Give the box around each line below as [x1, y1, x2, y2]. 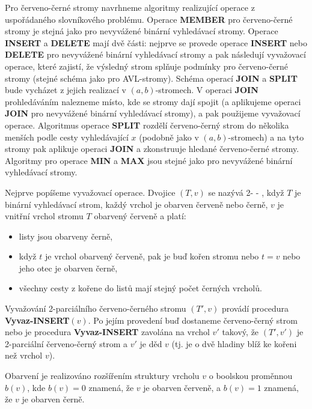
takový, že [222, 326, 259, 338]
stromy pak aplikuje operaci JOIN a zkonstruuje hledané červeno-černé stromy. [5, 142, 299, 155]
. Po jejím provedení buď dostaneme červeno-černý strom [88, 314, 298, 326]
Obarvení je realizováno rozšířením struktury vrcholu [5, 369, 200, 382]
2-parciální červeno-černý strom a [5, 337, 127, 350]
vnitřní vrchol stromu [5, 210, 84, 222]
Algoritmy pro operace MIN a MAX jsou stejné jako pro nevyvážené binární [5, 154, 293, 166]
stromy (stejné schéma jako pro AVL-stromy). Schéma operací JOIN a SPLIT [5, 71, 298, 84]
